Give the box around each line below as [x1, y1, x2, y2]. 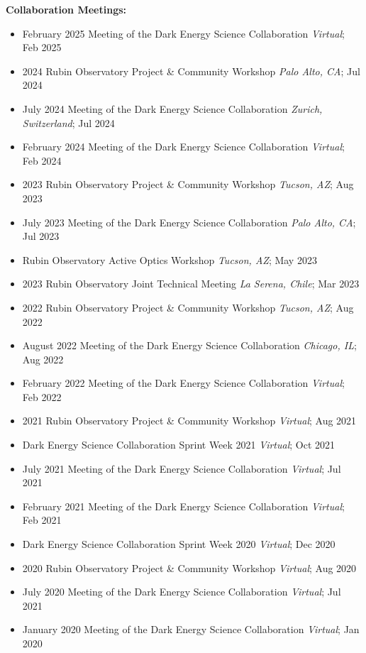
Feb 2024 [22, 153, 62, 168]
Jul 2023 [22, 229, 60, 243]
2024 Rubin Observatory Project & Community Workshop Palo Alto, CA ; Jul [22, 63, 360, 78]
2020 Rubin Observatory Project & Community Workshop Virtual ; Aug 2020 [22, 560, 357, 575]
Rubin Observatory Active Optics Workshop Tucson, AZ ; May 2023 [22, 252, 317, 267]
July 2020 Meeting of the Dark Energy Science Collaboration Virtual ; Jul [22, 584, 341, 599]
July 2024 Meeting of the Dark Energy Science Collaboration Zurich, [22, 101, 323, 116]
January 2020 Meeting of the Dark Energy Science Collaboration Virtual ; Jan [22, 622, 360, 637]
